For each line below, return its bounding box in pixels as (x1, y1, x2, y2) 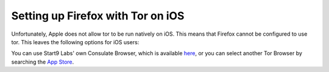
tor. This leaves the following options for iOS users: (11, 38, 140, 45)
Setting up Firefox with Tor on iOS (11, 9, 185, 22)
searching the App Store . (11, 58, 74, 65)
